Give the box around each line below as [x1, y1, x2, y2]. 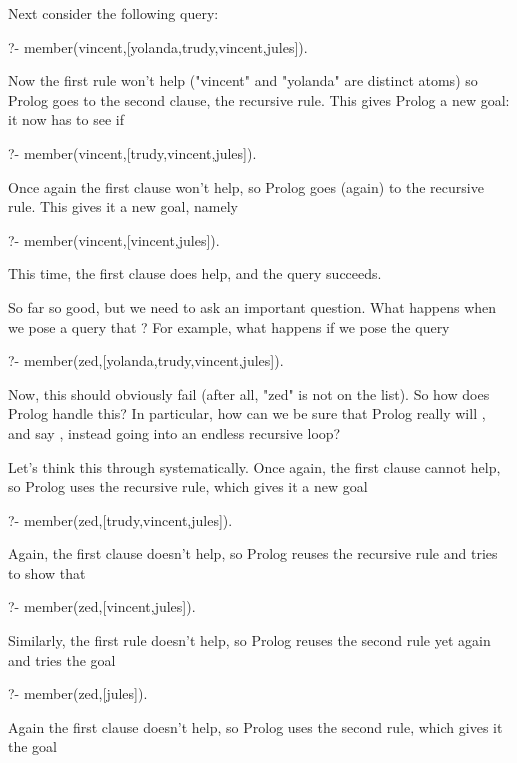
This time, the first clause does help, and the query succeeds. [8, 263, 382, 284]
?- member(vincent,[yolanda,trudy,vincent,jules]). [8, 36, 308, 57]
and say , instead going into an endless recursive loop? [8, 422, 341, 443]
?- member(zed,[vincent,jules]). [8, 596, 196, 617]
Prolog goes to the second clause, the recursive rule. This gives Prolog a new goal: [8, 89, 510, 110]
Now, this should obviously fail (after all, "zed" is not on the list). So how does [8, 383, 490, 404]
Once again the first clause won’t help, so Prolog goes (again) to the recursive [8, 176, 484, 197]
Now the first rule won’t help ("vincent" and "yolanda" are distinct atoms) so [8, 70, 478, 91]
